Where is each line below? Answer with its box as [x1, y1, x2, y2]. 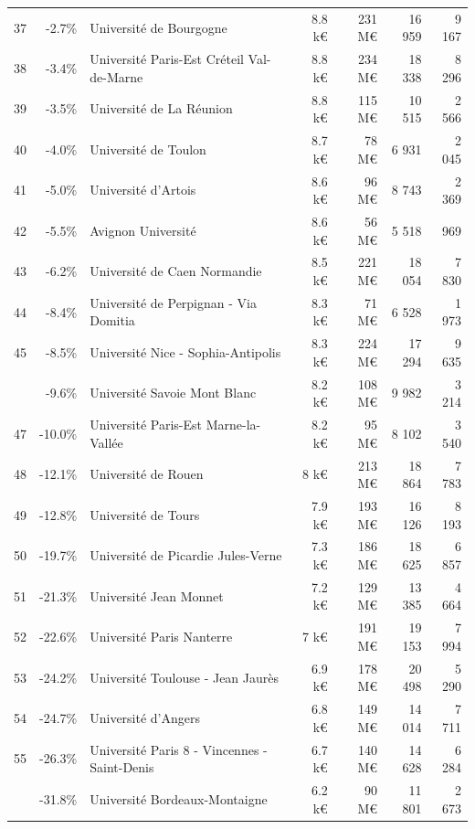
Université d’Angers [90, 707, 201, 727]
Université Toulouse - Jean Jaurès [90, 667, 280, 686]
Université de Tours [90, 505, 200, 524]
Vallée [90, 432, 123, 452]
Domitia [90, 311, 135, 330]
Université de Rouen [90, 464, 204, 484]
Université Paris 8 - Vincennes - [90, 739, 268, 759]
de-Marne [90, 67, 143, 86]
